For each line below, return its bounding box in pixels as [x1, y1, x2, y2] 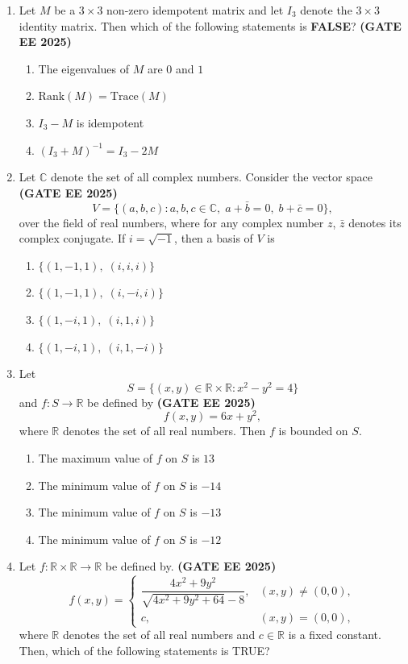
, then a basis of [174, 230, 253, 247]
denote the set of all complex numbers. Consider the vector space [50, 168, 373, 185]
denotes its [348, 214, 402, 230]
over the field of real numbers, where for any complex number [19, 214, 324, 230]
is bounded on [278, 422, 348, 439]
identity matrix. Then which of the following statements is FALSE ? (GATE [19, 17, 402, 34]
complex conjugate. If [19, 230, 126, 247]
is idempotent [76, 114, 144, 131]
